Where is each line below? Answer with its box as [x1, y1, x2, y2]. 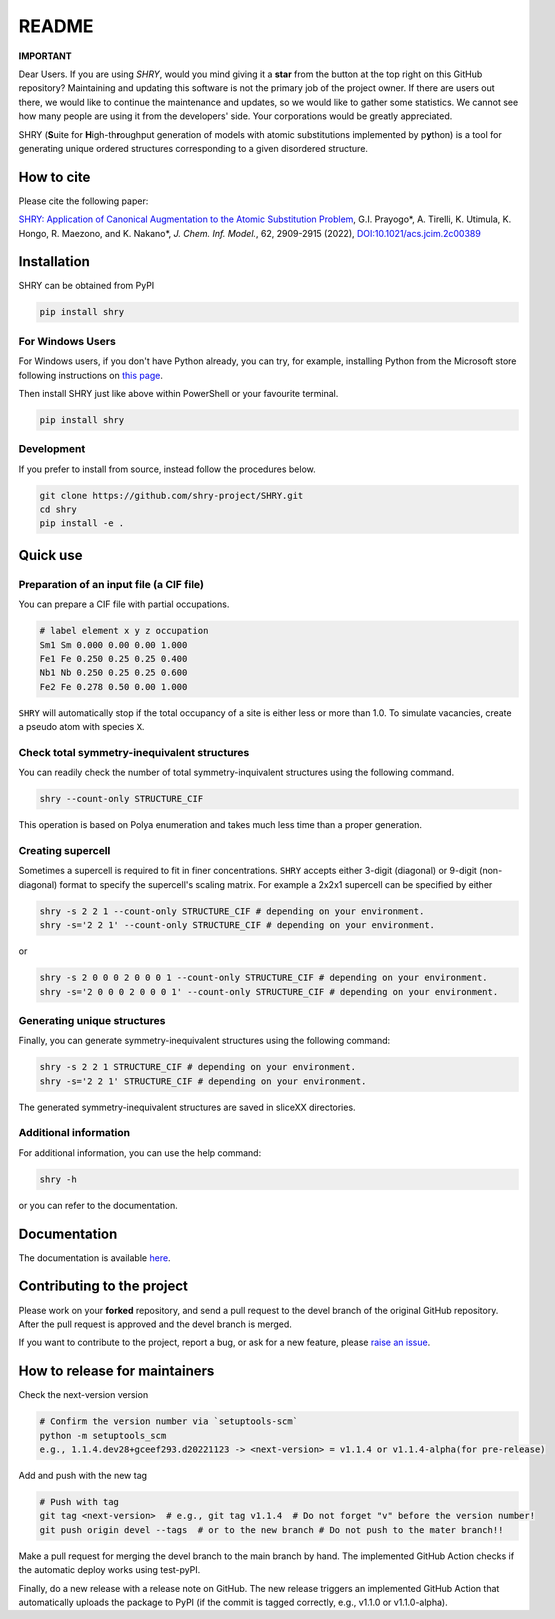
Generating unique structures [18, 1013, 166, 1027]
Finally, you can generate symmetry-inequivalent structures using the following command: [18, 1035, 391, 1047]
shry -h [39, 1173, 77, 1185]
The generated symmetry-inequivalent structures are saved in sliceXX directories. [18, 1101, 356, 1113]
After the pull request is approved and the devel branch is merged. [18, 1318, 292, 1330]
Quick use [18, 546, 83, 564]
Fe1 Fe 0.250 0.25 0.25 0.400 [39, 653, 188, 664]
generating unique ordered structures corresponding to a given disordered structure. [18, 142, 369, 154]
